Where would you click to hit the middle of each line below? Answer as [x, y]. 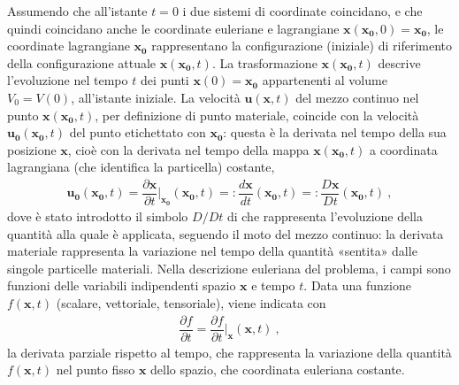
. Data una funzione [357, 285]
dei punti [164, 80]
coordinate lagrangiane [69, 46]
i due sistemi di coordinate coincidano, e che [302, 11]
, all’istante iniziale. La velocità [156, 97]
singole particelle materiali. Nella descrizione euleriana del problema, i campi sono [229, 268]
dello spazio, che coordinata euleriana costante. [278, 370]
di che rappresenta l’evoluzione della [325, 216]
